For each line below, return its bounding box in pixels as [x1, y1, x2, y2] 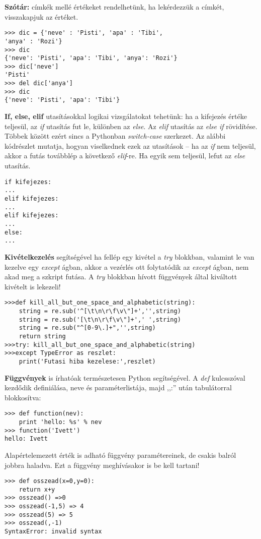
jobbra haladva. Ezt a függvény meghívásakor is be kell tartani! [5, 459, 200, 470]
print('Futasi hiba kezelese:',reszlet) [19, 357, 156, 365]
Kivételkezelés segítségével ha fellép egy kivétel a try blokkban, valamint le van [5, 251, 254, 262]
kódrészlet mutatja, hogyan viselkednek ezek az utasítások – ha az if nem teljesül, [5, 140, 256, 151]
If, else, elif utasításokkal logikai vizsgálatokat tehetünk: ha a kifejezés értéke [5, 111, 247, 122]
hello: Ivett [5, 435, 48, 443]
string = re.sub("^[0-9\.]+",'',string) [19, 324, 156, 332]
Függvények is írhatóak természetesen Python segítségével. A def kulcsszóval [5, 372, 245, 383]
